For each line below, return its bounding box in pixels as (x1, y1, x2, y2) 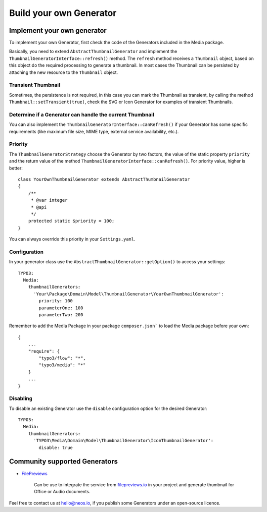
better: (9, 165, 23, 171)
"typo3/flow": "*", (39, 355, 86, 361)
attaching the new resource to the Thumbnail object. (9, 69, 118, 75)
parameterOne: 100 (39, 305, 84, 311)
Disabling (9, 395, 33, 402)
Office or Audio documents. (34, 489, 90, 495)
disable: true (39, 445, 73, 451)
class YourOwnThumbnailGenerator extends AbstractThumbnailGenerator (18, 176, 190, 182)
